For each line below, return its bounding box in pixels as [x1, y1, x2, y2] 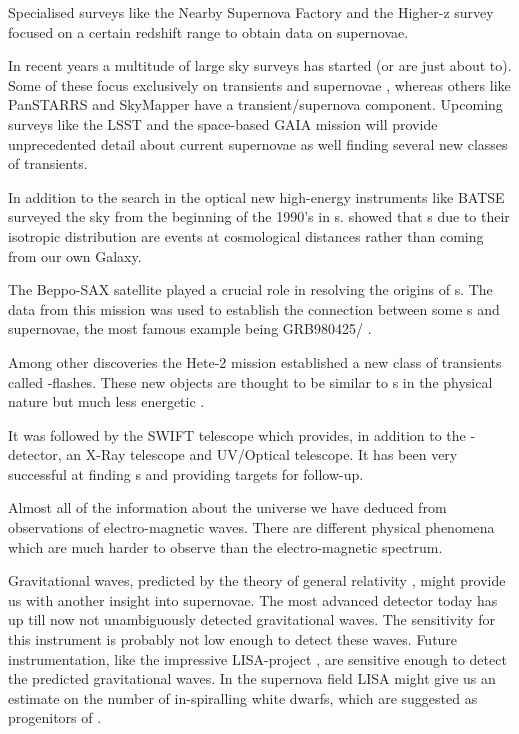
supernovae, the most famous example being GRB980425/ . [8, 318, 372, 339]
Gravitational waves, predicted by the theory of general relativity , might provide [8, 570, 506, 591]
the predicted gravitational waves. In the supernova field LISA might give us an [8, 668, 496, 689]
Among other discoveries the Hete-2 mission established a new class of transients [8, 351, 502, 372]
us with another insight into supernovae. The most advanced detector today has [8, 589, 498, 610]
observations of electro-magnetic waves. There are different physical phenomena [8, 517, 495, 538]
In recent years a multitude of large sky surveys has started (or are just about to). [8, 55, 512, 76]
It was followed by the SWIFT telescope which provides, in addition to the [8, 424, 466, 445]
